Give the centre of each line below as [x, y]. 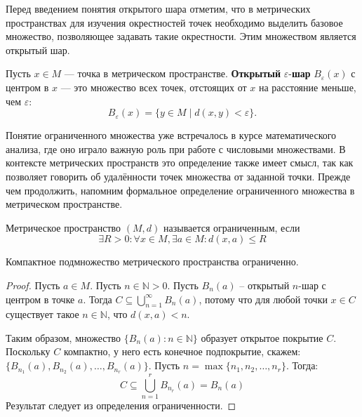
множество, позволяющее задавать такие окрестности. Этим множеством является [181, 36]
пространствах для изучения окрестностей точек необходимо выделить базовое [174, 22]
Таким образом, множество [63, 337]
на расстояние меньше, [307, 87]
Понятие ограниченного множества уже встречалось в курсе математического [171, 135]
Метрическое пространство [63, 227]
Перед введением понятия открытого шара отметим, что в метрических [158, 8]
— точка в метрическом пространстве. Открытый [173, 73]
